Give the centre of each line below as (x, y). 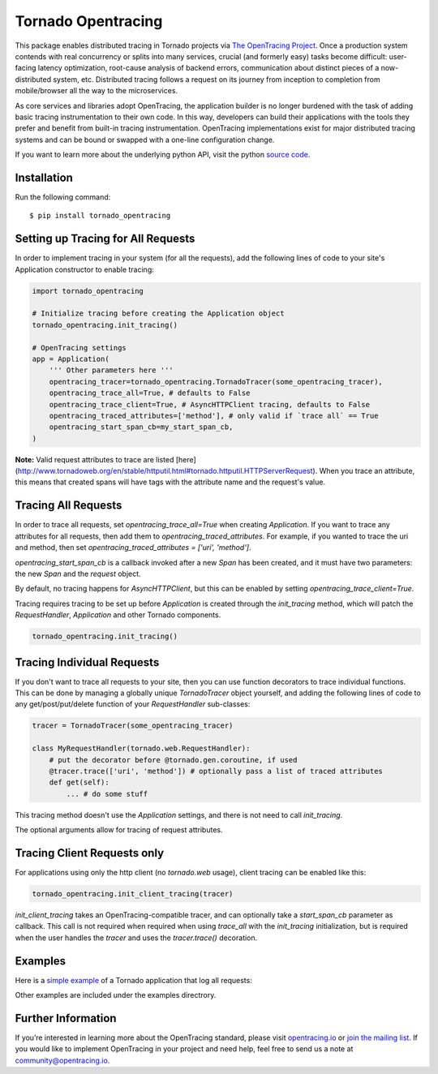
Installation (44, 177)
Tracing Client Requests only (90, 853)
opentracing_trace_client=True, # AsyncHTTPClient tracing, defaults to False (210, 404)
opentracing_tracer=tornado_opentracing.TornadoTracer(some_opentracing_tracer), (216, 382)
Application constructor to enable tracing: (84, 269)
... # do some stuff (107, 794)
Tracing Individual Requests (87, 662)
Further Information (66, 1018)
